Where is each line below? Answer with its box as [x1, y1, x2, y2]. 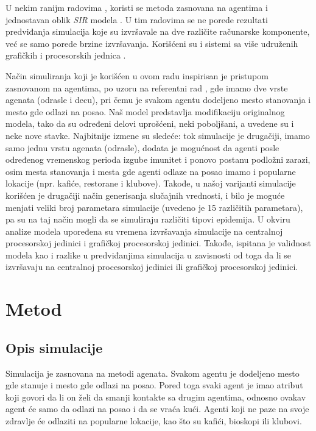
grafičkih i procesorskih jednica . [5, 49, 126, 62]
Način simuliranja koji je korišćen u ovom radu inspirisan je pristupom [5, 69, 269, 82]
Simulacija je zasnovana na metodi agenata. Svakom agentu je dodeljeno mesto [5, 366, 300, 379]
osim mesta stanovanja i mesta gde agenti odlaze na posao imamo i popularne [5, 165, 296, 177]
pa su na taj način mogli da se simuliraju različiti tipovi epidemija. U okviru [5, 213, 290, 226]
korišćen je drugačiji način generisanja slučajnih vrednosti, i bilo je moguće [5, 188, 285, 201]
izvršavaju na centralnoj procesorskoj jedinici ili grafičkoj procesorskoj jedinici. [5, 260, 298, 273]
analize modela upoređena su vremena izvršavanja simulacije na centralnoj [5, 224, 283, 237]
